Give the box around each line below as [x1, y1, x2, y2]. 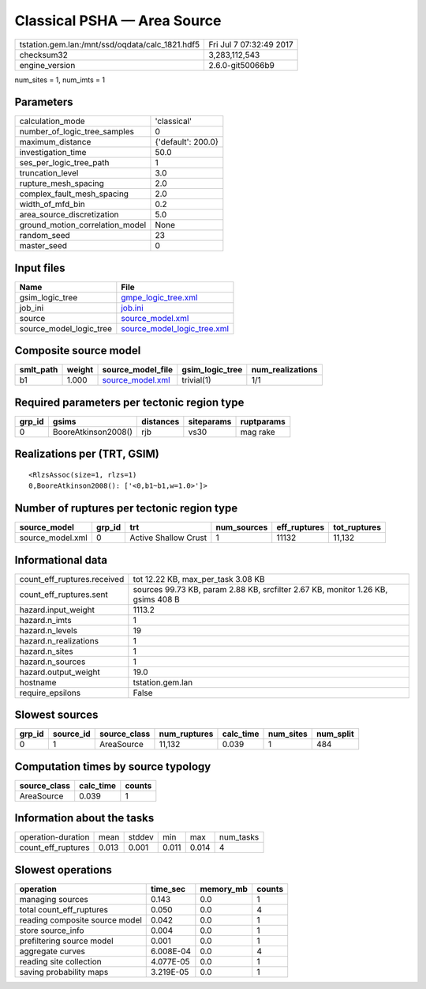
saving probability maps [19, 966, 109, 977]
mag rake [240, 427, 275, 437]
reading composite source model [19, 914, 142, 925]
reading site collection [19, 956, 102, 967]
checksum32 [19, 49, 69, 60]
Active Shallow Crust [129, 532, 207, 543]
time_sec [151, 883, 185, 894]
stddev [128, 832, 154, 843]
